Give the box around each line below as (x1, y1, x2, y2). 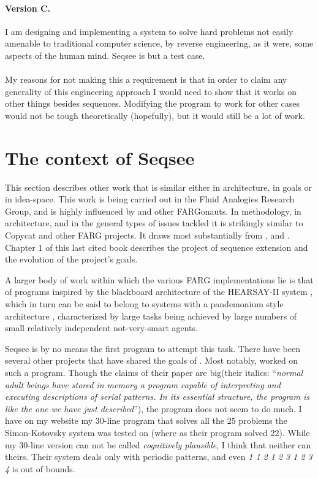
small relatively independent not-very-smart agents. (5, 321, 198, 334)
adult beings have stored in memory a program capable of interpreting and (5, 378, 281, 391)
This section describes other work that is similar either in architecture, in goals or (5, 180, 312, 193)
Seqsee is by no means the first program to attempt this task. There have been (5, 342, 301, 354)
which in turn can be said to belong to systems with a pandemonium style (5, 297, 284, 310)
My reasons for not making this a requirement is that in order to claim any (5, 73, 287, 86)
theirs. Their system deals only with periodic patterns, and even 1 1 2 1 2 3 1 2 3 (5, 450, 312, 463)
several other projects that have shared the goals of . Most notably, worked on (5, 354, 298, 367)
